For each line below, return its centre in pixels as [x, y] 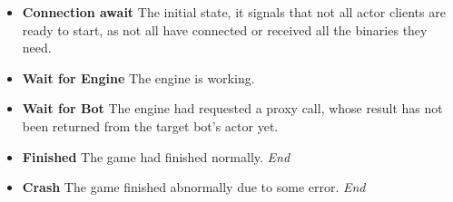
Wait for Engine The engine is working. [138, 77]
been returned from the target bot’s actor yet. [150, 125]
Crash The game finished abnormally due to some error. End [194, 187]
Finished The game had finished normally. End [156, 156]
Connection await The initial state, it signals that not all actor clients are [234, 12]
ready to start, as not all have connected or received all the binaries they [225, 29]
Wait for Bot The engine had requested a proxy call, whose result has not [232, 108]
